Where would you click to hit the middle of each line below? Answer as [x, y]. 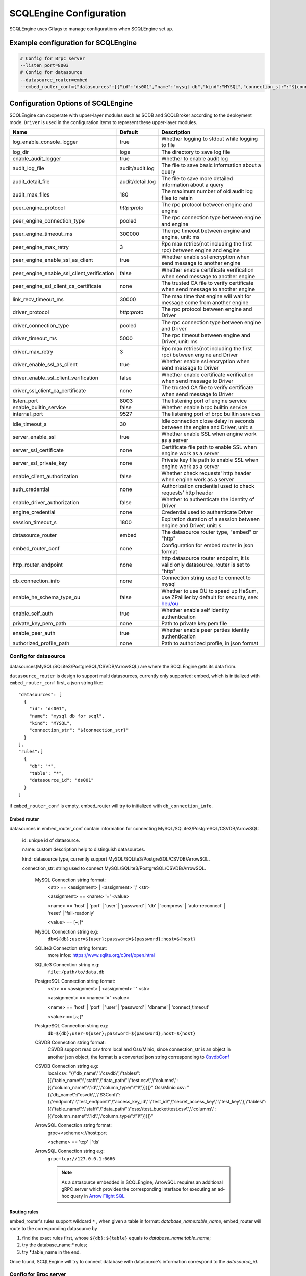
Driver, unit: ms [180, 342]
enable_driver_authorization [46, 503]
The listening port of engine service [204, 401]
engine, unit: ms [181, 237]
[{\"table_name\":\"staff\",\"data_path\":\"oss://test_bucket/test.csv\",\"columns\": [132, 1109]
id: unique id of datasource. [51, 840]
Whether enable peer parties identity [206, 630]
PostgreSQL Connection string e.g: [71, 1026]
